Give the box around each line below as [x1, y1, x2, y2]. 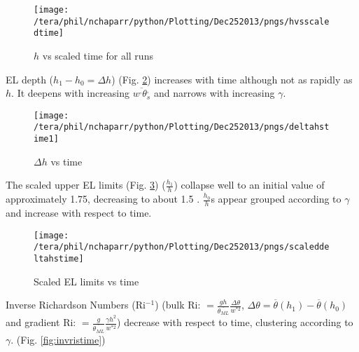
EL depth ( [6, 72, 54, 86]
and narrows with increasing [153, 86, 275, 100]
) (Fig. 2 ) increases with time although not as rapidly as [111, 72, 353, 86]
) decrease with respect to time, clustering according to [117, 315, 353, 330]
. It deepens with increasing [11, 86, 130, 100]
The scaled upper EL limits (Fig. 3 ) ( [6, 177, 166, 192]
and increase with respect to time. [6, 205, 152, 219]
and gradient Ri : [6, 315, 76, 330]
